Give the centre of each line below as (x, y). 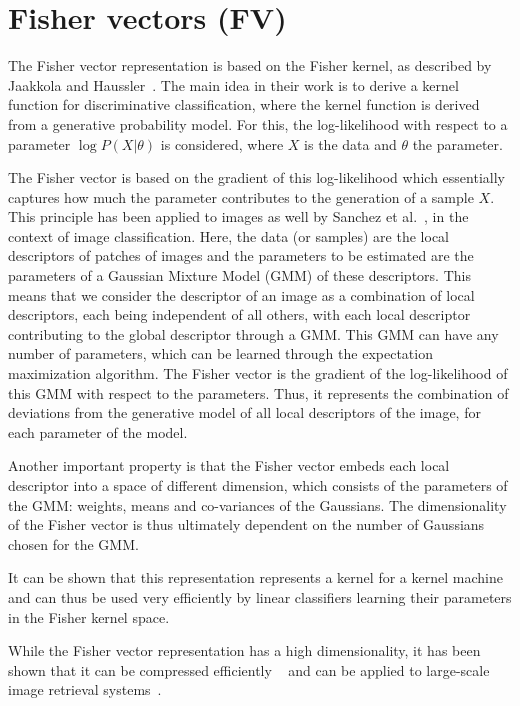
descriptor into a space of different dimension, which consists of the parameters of (258, 485)
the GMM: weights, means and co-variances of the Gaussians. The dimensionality (257, 504)
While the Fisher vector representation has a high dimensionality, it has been (244, 650)
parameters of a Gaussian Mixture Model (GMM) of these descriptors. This (239, 275)
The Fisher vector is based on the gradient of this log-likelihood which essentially (256, 177)
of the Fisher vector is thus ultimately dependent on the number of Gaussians (246, 524)
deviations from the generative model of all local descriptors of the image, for (244, 412)
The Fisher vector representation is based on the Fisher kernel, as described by (250, 65)
